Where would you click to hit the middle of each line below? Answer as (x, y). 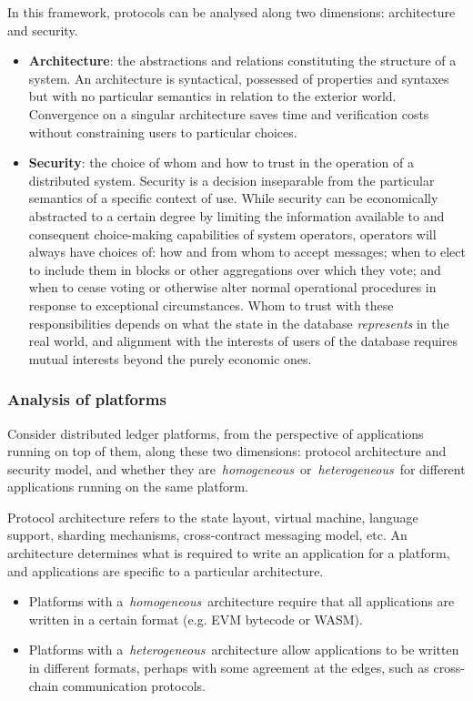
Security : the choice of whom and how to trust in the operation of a (221, 163)
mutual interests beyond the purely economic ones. (170, 358)
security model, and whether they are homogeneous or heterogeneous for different (236, 468)
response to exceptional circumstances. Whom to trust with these (211, 305)
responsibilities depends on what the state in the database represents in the (239, 323)
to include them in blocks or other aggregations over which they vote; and (235, 269)
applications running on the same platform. (128, 487)
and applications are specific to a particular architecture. (166, 570)
